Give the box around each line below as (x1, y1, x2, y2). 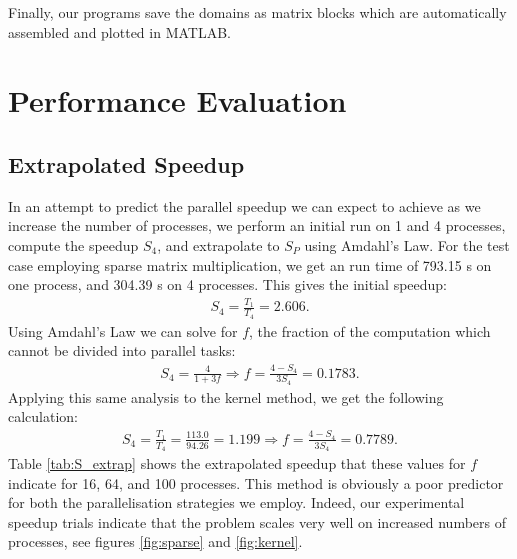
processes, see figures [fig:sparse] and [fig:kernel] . (8, 531, 303, 552)
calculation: (8, 406, 79, 427)
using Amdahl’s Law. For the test (304, 234, 510, 255)
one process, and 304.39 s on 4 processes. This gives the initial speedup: (8, 274, 448, 295)
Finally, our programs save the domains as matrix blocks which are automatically (8, 2, 507, 22)
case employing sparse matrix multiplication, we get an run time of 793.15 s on (8, 254, 492, 275)
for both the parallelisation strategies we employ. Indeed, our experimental (8, 492, 465, 513)
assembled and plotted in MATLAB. (8, 21, 231, 42)
